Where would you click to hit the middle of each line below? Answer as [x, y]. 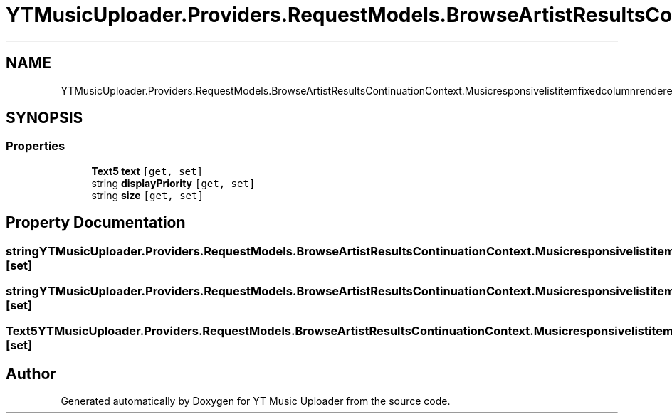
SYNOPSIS [44, 118]
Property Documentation [96, 223]
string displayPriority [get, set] [173, 183]
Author [31, 373]
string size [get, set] [147, 195]
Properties [36, 146]
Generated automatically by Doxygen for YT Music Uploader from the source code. [256, 401]
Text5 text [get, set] [147, 171]
